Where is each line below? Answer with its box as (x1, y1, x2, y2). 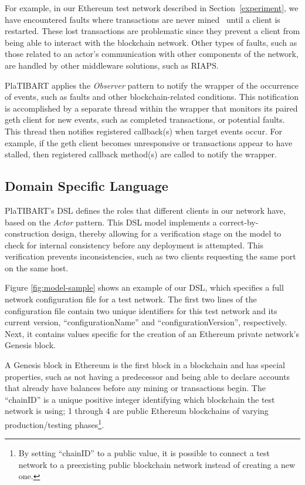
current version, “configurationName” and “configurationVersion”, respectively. (5, 316, 287, 328)
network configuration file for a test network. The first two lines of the (5, 293, 257, 305)
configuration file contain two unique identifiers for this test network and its (5, 304, 277, 316)
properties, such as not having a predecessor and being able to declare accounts (5, 370, 290, 382)
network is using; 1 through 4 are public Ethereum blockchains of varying (5, 405, 269, 417)
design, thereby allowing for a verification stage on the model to (52, 227, 282, 240)
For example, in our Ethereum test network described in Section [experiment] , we (5, 2, 299, 14)
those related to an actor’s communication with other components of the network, (5, 48, 299, 60)
